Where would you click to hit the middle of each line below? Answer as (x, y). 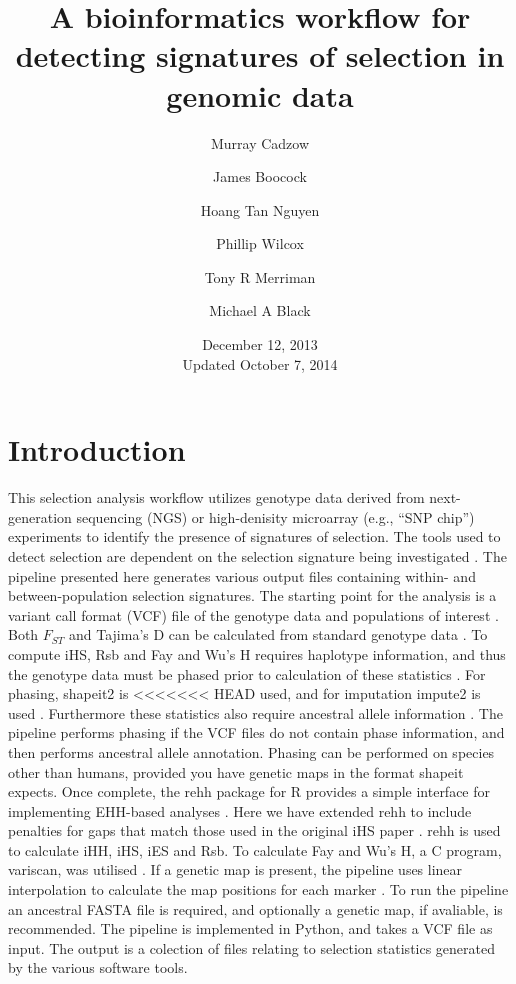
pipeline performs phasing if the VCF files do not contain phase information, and (256, 732)
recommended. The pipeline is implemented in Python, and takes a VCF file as (250, 928)
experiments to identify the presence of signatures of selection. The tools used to (254, 536)
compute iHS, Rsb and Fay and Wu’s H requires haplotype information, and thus (257, 653)
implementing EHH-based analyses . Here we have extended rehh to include (240, 810)
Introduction (97, 449)
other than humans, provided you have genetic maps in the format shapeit (236, 771)
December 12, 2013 (260, 344)
